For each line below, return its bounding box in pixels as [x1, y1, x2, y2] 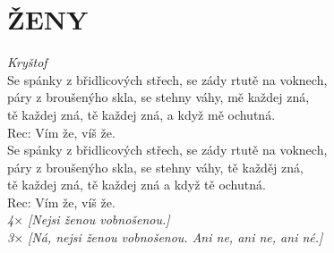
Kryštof [7, 53, 47, 72]
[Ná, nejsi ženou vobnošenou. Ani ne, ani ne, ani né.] [28, 228, 323, 247]
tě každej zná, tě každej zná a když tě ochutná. [7, 175, 266, 194]
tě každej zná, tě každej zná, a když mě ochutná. [7, 105, 276, 123]
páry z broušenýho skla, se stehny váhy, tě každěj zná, [7, 157, 304, 176]
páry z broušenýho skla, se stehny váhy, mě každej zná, [7, 88, 310, 106]
